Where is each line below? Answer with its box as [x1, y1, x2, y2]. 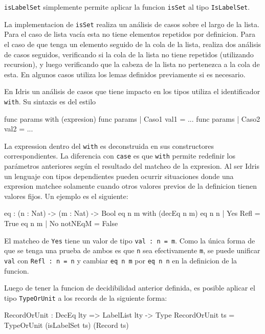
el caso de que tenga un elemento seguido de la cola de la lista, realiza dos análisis [4, 38, 261, 49]
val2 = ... [4, 123, 33, 134]
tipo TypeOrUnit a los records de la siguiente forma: [4, 292, 167, 303]
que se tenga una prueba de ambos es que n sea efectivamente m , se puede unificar [4, 245, 260, 256]
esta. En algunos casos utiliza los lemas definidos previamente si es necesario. [4, 69, 246, 79]
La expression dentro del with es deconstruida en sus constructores [4, 140, 214, 151]
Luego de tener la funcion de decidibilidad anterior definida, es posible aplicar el [4, 282, 255, 293]
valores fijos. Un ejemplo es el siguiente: [4, 190, 128, 201]
